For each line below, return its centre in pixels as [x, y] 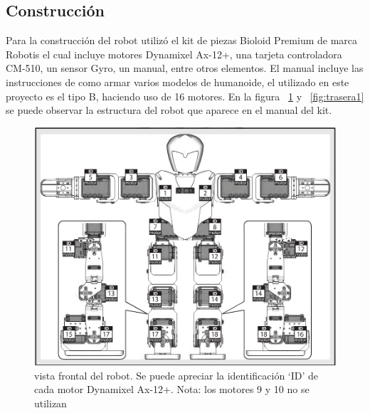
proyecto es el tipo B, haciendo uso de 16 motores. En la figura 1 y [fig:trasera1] [185, 96]
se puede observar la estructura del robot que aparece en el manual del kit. [169, 110]
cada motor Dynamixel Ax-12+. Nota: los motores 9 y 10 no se [172, 389]
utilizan [51, 403]
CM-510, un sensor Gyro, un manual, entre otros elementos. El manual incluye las [185, 68]
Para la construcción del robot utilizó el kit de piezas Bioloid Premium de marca [182, 40]
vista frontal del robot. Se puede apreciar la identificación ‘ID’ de [176, 375]
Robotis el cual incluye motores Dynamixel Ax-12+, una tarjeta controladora [174, 54]
